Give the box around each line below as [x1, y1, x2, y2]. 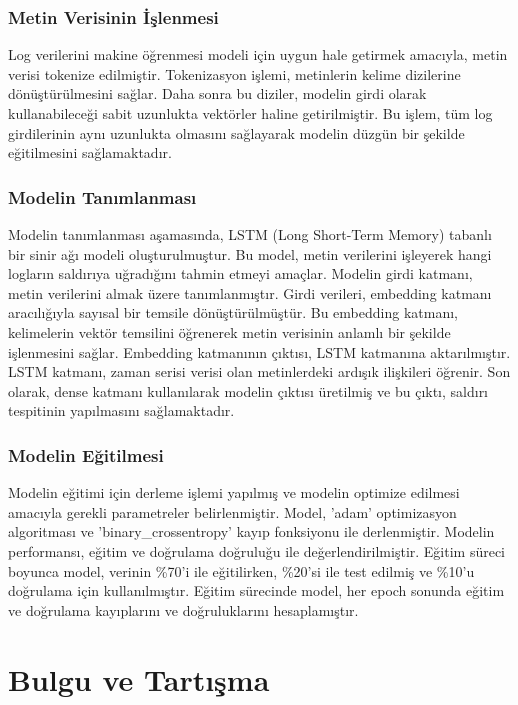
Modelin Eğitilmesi [8, 442, 164, 467]
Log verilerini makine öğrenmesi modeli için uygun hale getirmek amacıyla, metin [8, 44, 508, 65]
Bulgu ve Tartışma [8, 658, 270, 699]
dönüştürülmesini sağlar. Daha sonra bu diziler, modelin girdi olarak [8, 83, 427, 104]
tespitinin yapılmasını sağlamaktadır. [8, 400, 235, 421]
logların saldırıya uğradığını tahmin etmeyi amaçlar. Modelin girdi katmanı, [8, 263, 473, 284]
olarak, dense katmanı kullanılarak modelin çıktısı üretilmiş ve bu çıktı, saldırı [8, 380, 489, 401]
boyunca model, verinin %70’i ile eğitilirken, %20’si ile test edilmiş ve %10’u [8, 560, 475, 581]
